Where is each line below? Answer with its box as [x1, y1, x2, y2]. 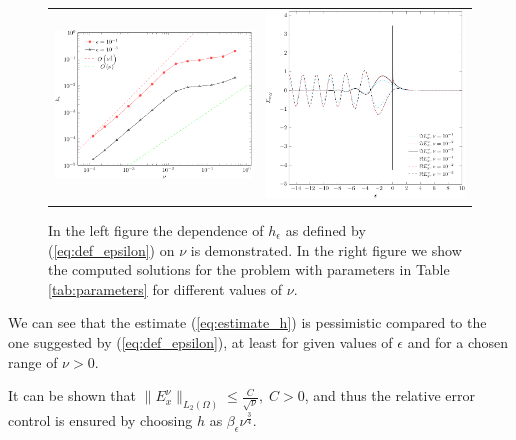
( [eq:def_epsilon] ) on [48, 239, 175, 260]
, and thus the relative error [304, 385, 475, 406]
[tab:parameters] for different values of [48, 278, 283, 299]
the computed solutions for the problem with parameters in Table [48, 259, 450, 280]
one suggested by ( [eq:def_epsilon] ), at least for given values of [8, 331, 393, 352]
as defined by [285, 219, 366, 240]
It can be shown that [8, 385, 137, 406]
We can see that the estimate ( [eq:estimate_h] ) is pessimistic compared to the [8, 312, 487, 333]
